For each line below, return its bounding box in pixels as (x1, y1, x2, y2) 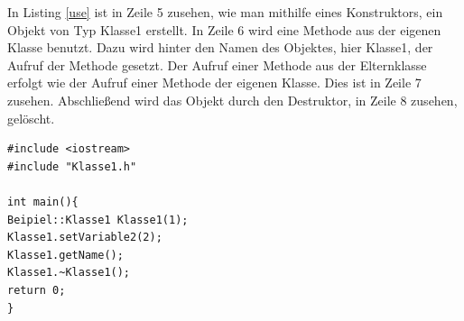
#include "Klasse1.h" (7, 160, 137, 173)
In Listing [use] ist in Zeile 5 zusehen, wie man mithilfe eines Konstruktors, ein (7, 3, 443, 21)
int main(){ (7, 195, 79, 208)
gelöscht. (7, 108, 55, 127)
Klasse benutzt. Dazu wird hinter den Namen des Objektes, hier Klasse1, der (7, 38, 433, 57)
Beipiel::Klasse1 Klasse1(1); (7, 213, 189, 226)
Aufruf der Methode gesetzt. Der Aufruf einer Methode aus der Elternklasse (7, 55, 427, 74)
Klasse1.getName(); (7, 248, 124, 261)
